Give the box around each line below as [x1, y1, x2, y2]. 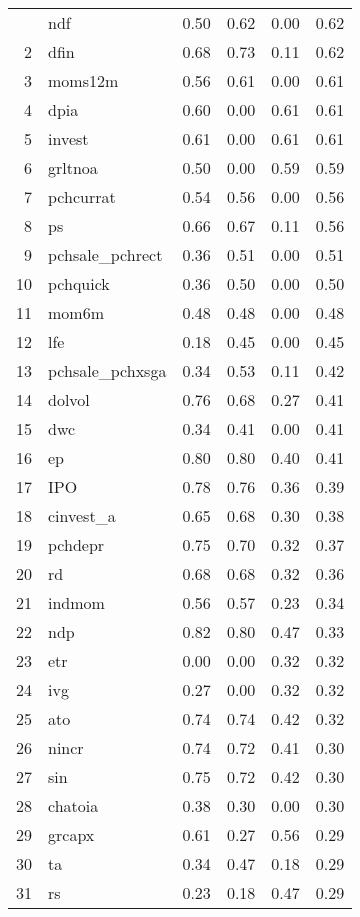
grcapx [48, 823, 95, 846]
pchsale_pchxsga [48, 359, 167, 382]
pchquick [48, 272, 110, 295]
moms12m [48, 69, 119, 92]
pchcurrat [48, 185, 116, 208]
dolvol [48, 388, 90, 411]
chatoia [48, 794, 99, 817]
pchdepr [48, 533, 105, 556]
